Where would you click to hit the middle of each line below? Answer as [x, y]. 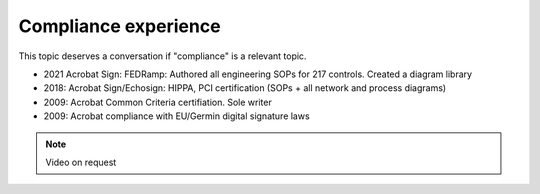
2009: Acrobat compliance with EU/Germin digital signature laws [176, 116]
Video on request [81, 162]
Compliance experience [119, 26]
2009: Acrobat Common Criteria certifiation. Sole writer [157, 102]
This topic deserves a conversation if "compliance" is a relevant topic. [162, 56]
